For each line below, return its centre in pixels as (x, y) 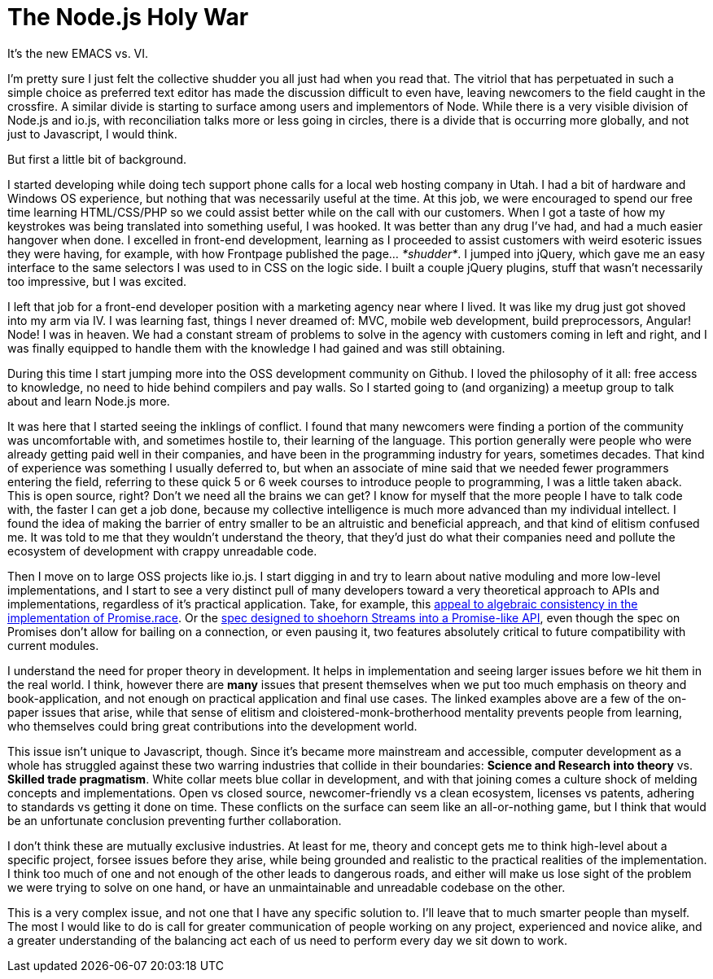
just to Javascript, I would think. (92, 134)
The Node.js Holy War (128, 17)
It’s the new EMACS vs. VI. (78, 53)
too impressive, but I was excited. (97, 281)
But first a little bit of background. (97, 159)
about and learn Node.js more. (89, 401)
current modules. (53, 645)
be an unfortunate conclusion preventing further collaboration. (175, 820)
